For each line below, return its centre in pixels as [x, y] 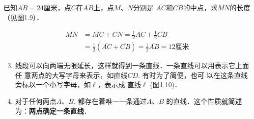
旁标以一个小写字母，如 [53, 84]
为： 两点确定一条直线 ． [53, 110]
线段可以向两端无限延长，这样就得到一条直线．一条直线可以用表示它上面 [132, 65]
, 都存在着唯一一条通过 [110, 101]
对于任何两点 [36, 101]
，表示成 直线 [119, 84]
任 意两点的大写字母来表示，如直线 [71, 75]
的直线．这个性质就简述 [204, 101]
